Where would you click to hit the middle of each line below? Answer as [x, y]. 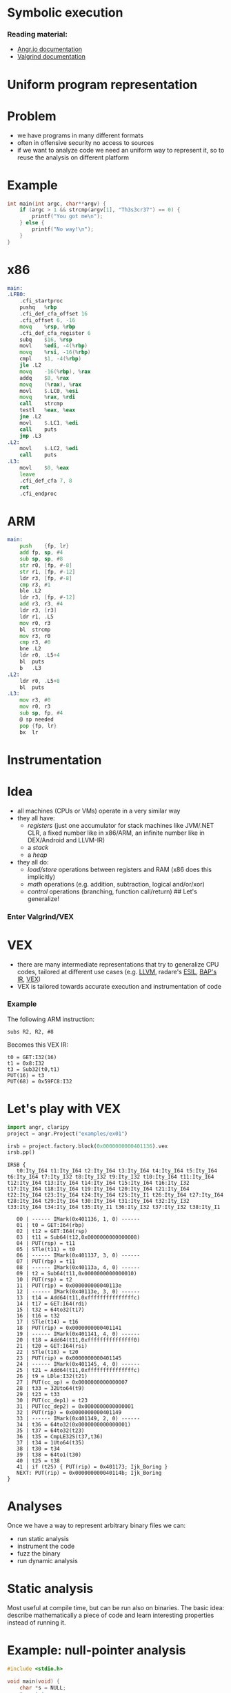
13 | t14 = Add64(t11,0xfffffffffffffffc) [78, 1298]
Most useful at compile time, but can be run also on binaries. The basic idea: [116, 1608]
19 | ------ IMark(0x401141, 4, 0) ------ [78, 1334]
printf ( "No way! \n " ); [63, 229]
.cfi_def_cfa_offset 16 [54, 314]
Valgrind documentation [51, 57]
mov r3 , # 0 [35, 700]
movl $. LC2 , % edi [49, 449]
